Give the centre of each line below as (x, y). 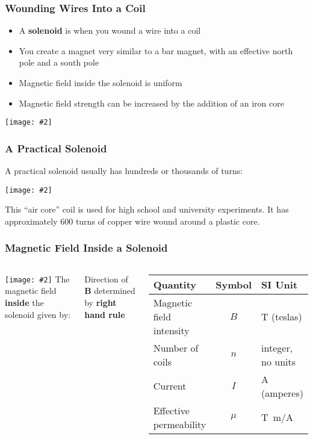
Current (170, 386)
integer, (277, 347)
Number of (176, 347)
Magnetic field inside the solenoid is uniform (101, 83)
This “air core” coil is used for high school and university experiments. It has (147, 209)
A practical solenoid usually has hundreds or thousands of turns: (124, 171)
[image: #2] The (37, 279)
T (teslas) (282, 316)
